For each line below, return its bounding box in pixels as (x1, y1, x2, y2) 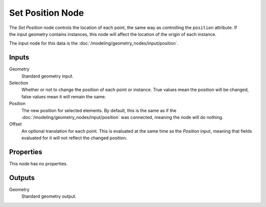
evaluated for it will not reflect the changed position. (21, 135, 128, 141)
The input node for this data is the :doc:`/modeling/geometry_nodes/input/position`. (9, 40, 179, 46)
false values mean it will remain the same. (21, 93, 106, 99)
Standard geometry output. (21, 193, 76, 199)
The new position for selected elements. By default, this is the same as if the (21, 107, 177, 113)
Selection (9, 80, 29, 86)
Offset (9, 121, 22, 127)
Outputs (9, 174, 35, 182)
